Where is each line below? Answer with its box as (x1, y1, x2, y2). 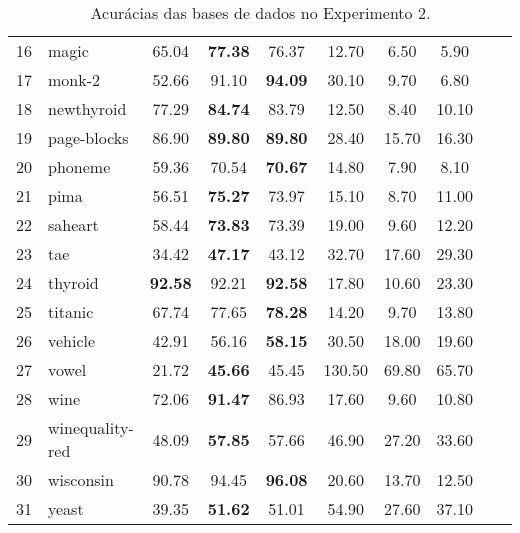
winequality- (48, 416, 134, 439)
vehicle (48, 329, 96, 352)
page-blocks (48, 126, 129, 149)
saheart (48, 213, 99, 236)
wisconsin (48, 468, 114, 491)
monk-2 (48, 68, 101, 91)
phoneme (48, 155, 111, 178)
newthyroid (48, 97, 127, 120)
